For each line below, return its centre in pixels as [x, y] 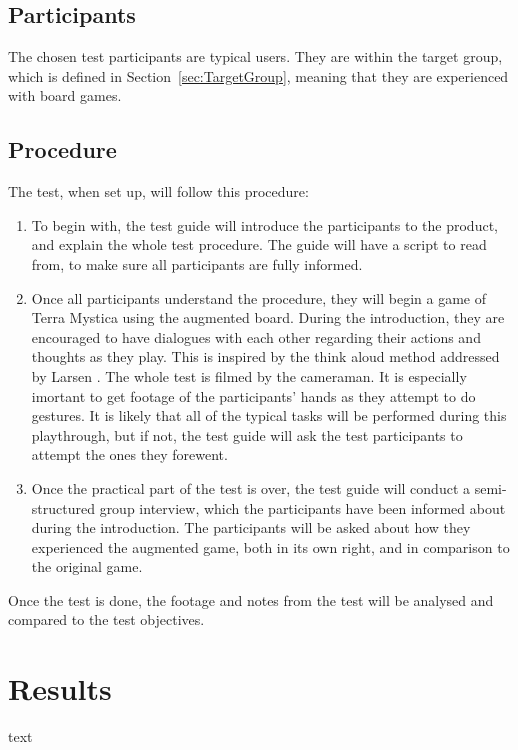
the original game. [87, 566]
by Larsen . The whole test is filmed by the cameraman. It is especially [249, 375]
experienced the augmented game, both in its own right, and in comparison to [270, 546]
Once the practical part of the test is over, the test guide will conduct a [250, 487]
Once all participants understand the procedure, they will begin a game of [258, 297]
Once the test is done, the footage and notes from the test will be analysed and [251, 599]
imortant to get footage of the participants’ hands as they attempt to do [253, 395]
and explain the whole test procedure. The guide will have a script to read [259, 244]
